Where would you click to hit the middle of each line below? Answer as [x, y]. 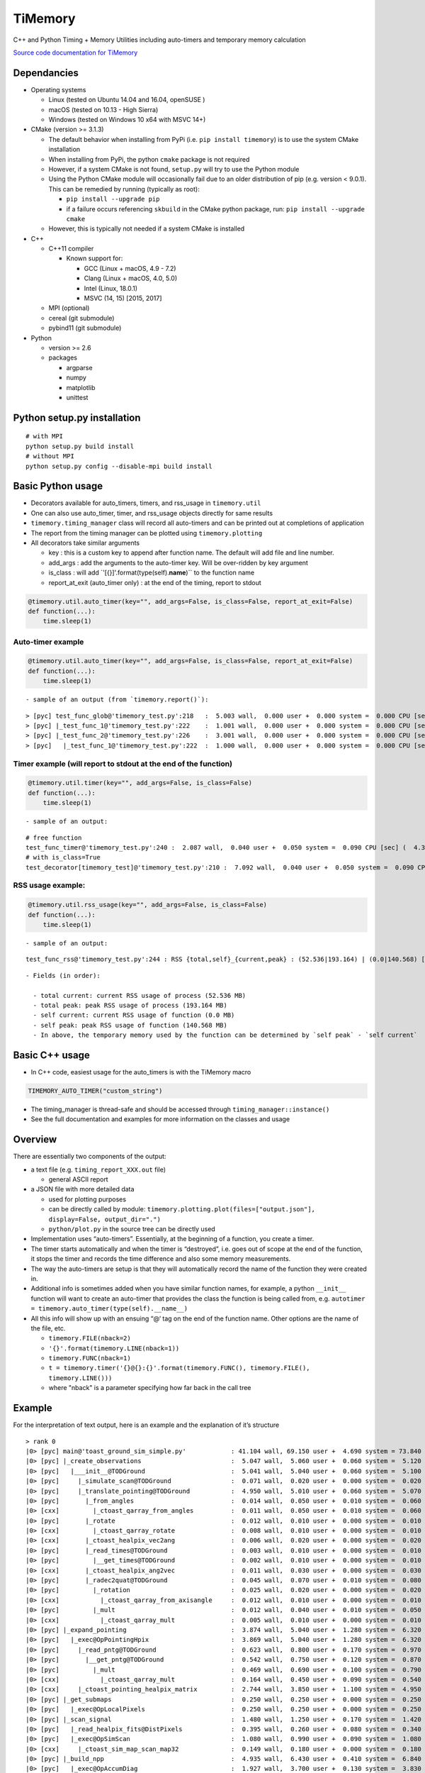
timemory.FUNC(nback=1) [90, 1358]
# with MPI [45, 437]
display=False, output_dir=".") [104, 1219]
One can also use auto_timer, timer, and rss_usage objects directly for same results [152, 513]
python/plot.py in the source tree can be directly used [132, 1229]
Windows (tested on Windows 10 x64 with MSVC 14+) [127, 120]
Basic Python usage [58, 486]
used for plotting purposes [87, 1199]
